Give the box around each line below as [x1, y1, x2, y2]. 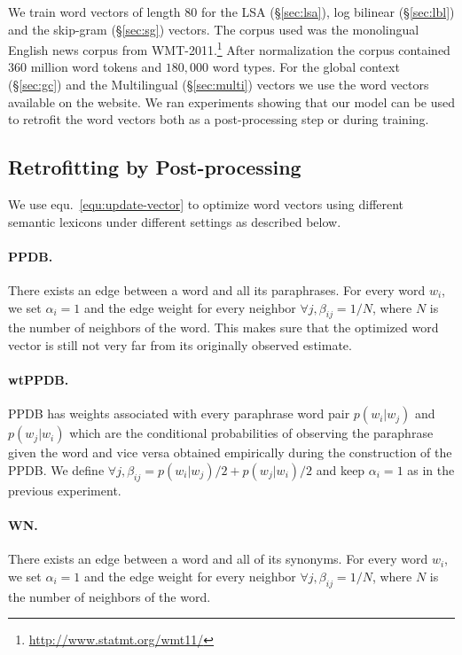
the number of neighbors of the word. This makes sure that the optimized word [8, 318, 439, 337]
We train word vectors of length [8, 3, 181, 20]
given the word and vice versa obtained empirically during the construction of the [8, 443, 452, 462]
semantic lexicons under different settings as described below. [8, 212, 341, 230]
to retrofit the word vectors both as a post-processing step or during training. [8, 110, 429, 129]
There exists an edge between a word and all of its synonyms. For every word [8, 550, 428, 568]
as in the [407, 460, 455, 479]
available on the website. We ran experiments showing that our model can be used [8, 92, 456, 111]
